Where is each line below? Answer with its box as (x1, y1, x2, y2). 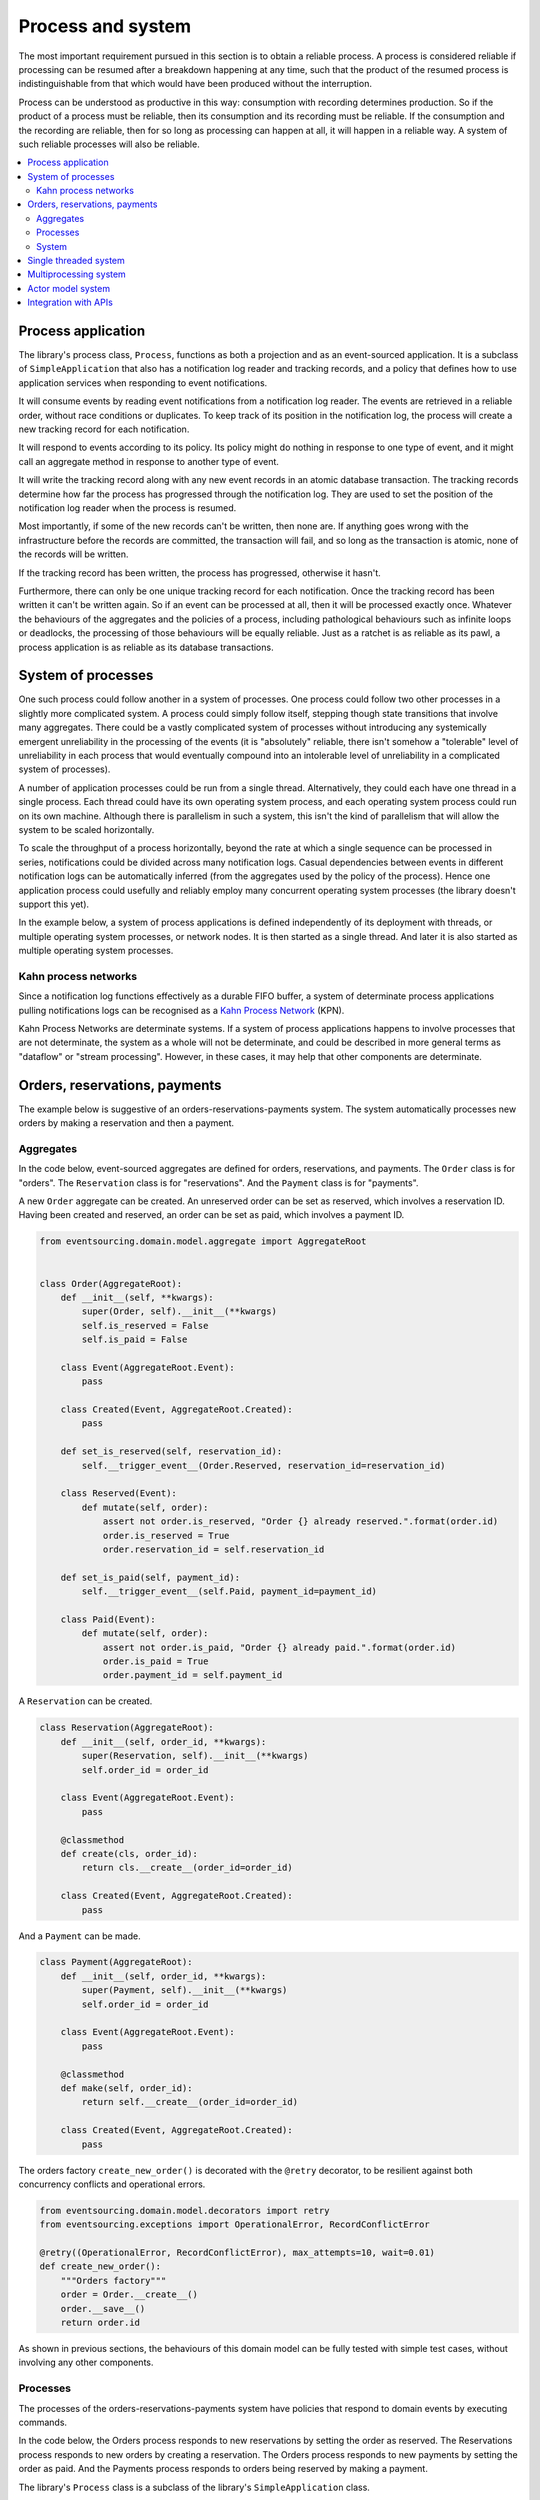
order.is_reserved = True (102, 1530, 230, 1541)
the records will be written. (18, 548, 129, 560)
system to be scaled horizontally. (18, 823, 155, 835)
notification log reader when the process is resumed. (18, 502, 237, 514)
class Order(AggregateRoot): (39, 1278, 183, 1289)
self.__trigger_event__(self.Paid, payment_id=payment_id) (81, 1586, 378, 1597)
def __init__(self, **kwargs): (60, 1291, 214, 1303)
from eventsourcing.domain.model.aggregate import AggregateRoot (39, 1236, 367, 1247)
